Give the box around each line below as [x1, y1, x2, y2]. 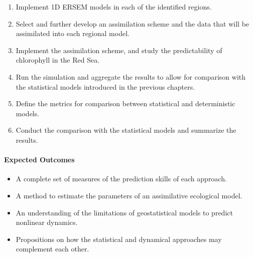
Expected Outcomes [4, 154, 75, 165]
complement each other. [16, 243, 89, 254]
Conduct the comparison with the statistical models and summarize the [16, 125, 236, 135]
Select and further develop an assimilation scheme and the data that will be [16, 18, 249, 29]
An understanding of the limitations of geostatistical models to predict [16, 207, 233, 217]
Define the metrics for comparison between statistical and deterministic [16, 98, 235, 109]
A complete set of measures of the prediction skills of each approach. [16, 173, 227, 184]
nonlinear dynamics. [16, 217, 78, 227]
